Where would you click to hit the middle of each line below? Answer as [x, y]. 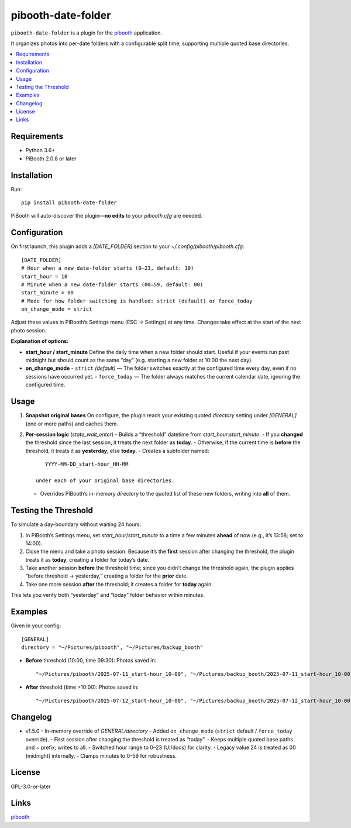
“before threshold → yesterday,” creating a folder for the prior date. [107, 576]
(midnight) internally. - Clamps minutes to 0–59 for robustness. [101, 755]
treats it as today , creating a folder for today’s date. [87, 559]
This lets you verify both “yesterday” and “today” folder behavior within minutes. [108, 595]
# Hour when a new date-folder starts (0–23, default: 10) [108, 268]
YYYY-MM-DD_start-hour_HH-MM [87, 464]
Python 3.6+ [40, 150]
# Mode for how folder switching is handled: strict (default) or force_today [137, 301]
